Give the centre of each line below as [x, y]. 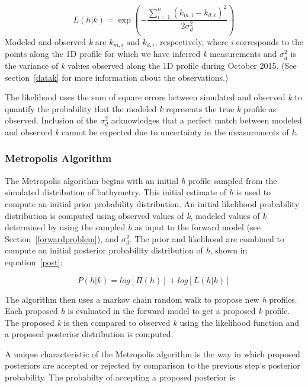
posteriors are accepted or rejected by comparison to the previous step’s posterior [153, 365]
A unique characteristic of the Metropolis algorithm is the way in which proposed [153, 353]
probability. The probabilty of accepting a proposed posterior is [120, 377]
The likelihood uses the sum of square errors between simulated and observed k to [153, 97]
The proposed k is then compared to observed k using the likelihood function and [152, 322]
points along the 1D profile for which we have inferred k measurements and [141, 54]
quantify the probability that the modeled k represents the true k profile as [141, 108]
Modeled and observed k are [56, 41]
